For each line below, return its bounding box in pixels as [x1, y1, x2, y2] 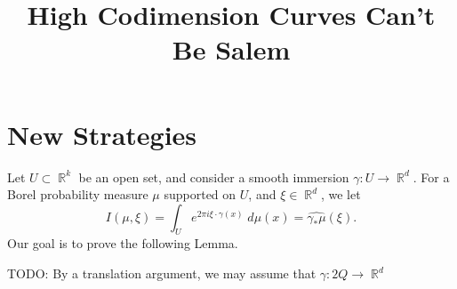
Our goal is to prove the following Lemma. [7, 234, 238, 253]
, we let [320, 185, 361, 204]
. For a [413, 167, 450, 186]
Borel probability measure [7, 185, 148, 204]
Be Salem [172, 31, 291, 68]
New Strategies [7, 116, 197, 152]
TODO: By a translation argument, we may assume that [7, 264, 317, 283]
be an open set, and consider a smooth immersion [78, 167, 349, 186]
